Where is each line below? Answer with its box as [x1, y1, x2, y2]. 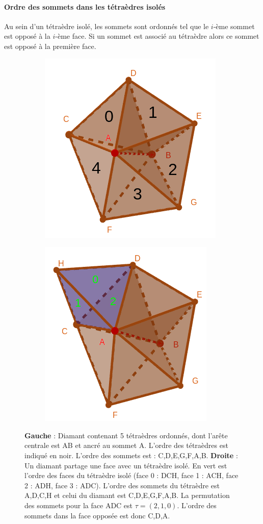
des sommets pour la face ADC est [24, 500, 133, 510]
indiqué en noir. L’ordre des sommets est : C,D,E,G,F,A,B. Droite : [24, 450, 238, 460]
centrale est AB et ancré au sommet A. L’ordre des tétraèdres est [24, 440, 228, 451]
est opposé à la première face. [4, 40, 96, 51]
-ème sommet [213, 20, 255, 31]
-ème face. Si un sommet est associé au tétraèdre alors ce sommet [55, 31, 259, 41]
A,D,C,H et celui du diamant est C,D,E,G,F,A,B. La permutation [24, 490, 230, 501]
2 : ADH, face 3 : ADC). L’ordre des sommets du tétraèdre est [24, 480, 220, 490]
